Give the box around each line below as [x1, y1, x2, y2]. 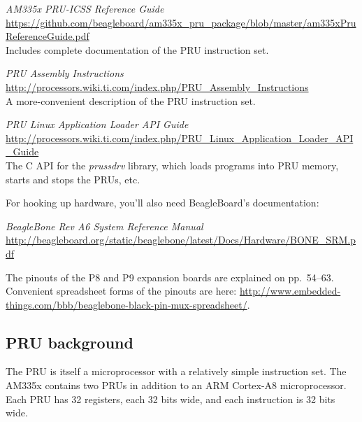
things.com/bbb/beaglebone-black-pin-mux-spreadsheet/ [6, 297, 247, 311]
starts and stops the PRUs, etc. [6, 171, 140, 186]
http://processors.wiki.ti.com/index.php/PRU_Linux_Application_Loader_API [6, 130, 354, 145]
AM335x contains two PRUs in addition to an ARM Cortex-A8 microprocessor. [6, 378, 347, 393]
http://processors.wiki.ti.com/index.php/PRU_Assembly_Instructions [6, 79, 309, 94]
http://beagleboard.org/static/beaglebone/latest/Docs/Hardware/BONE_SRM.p [6, 232, 356, 247]
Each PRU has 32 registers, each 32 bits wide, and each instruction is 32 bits [6, 391, 335, 406]
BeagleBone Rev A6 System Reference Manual [6, 218, 203, 233]
